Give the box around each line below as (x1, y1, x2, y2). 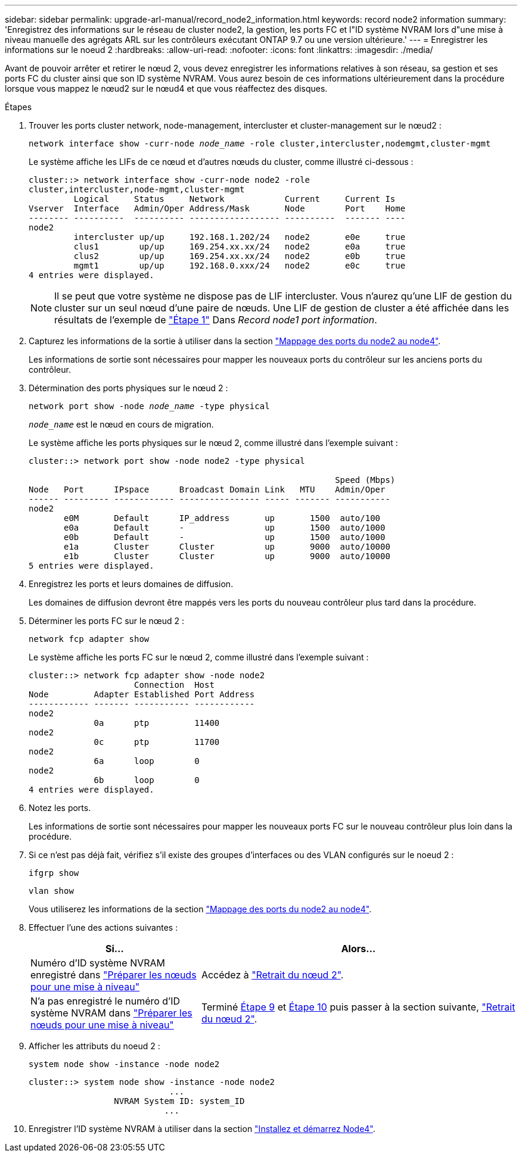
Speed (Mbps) (335, 475, 396, 485)
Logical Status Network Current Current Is (73, 194, 396, 204)
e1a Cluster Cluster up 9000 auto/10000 (64, 542, 390, 551)
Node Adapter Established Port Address (29, 690, 255, 699)
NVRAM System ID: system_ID (114, 1096, 245, 1106)
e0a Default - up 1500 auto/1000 (64, 523, 386, 532)
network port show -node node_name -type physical (29, 401, 270, 411)
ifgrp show (29, 868, 79, 878)
